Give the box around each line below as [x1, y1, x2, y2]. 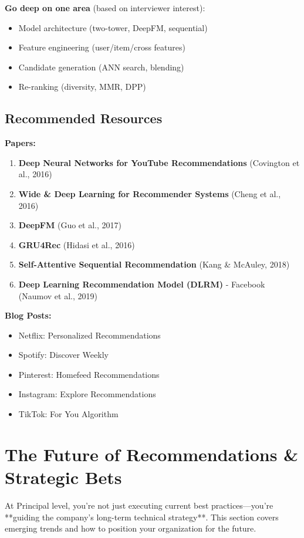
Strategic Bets [5, 465, 122, 489]
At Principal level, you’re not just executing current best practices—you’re [5, 499, 273, 511]
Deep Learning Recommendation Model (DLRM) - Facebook [18, 278, 265, 290]
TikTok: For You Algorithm [18, 408, 119, 420]
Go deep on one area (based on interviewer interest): [5, 2, 205, 13]
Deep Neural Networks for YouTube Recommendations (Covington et [18, 156, 300, 168]
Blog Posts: [5, 309, 52, 322]
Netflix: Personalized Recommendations [18, 329, 161, 341]
